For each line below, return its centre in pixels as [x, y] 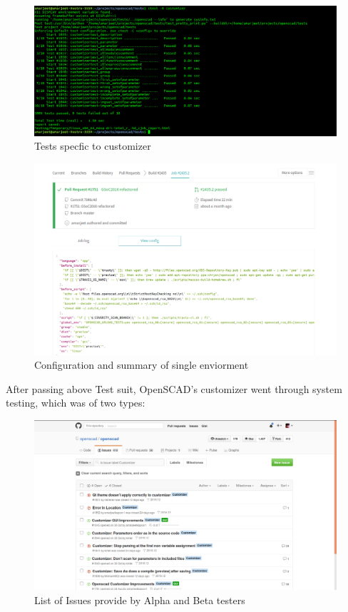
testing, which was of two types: [76, 403]
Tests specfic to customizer [93, 146]
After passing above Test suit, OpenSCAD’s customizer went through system [174, 388]
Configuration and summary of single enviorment [142, 365]
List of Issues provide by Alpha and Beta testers [140, 600]
